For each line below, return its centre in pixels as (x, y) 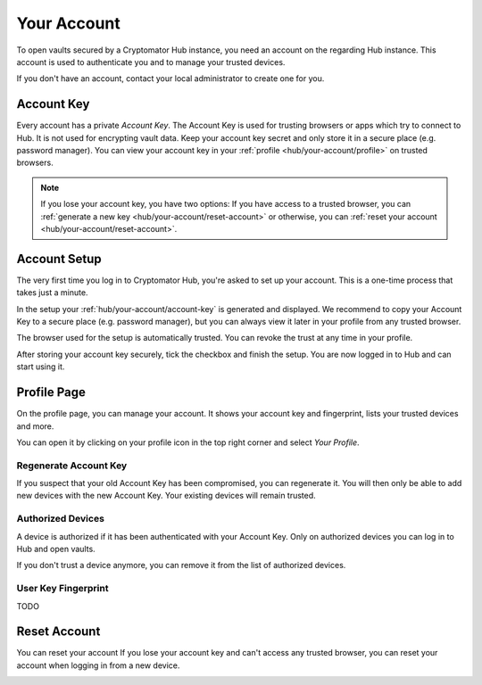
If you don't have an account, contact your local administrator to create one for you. (170, 78)
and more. (35, 426)
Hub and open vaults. (56, 549)
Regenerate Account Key (72, 466)
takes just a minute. (52, 293)
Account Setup (59, 259)
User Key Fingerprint (62, 589)
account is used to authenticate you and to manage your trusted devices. (151, 62)
